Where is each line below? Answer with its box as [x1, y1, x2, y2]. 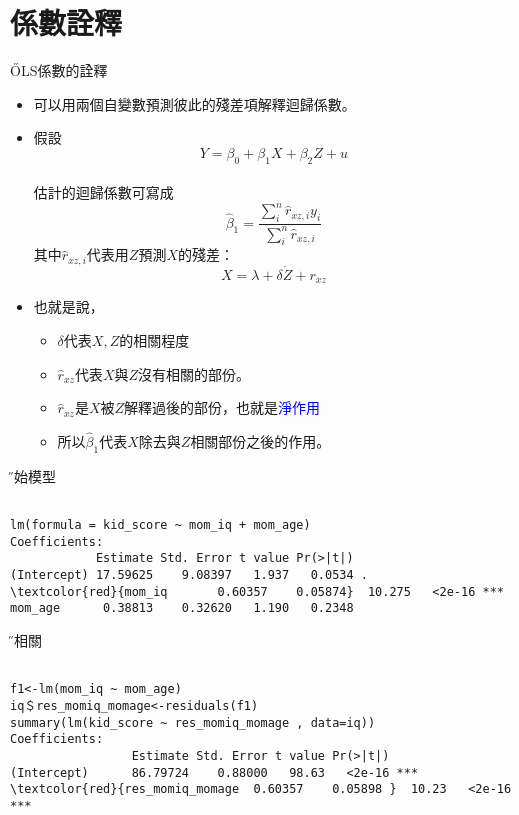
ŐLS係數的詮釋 [10, 60, 108, 81]
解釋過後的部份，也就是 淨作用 [124, 397, 321, 418]
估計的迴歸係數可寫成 [33, 182, 174, 203]
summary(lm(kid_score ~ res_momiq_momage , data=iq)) [10, 715, 376, 730]
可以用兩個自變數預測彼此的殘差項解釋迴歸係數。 [33, 93, 356, 114]
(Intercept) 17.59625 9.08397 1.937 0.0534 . [10, 568, 368, 583]
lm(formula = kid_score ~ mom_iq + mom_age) [10, 518, 311, 533]
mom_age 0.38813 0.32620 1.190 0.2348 [10, 601, 354, 616]
